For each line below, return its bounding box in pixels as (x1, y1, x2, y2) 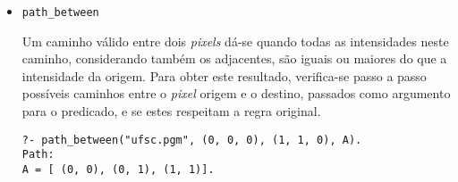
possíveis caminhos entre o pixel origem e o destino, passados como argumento (21, 84, 451, 103)
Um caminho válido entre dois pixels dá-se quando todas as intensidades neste (21, 31, 449, 50)
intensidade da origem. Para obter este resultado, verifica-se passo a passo (21, 66, 427, 85)
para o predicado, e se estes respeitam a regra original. (21, 102, 321, 120)
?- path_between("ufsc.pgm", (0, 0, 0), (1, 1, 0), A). (21, 133, 362, 146)
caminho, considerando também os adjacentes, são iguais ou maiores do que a (21, 49, 447, 68)
